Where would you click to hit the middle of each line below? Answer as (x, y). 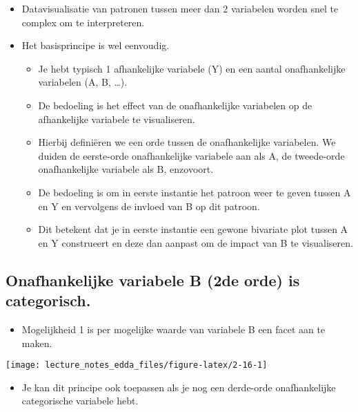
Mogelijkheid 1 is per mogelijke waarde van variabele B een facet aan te (173, 329)
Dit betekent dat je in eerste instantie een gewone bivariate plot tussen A (193, 229)
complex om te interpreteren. (83, 22)
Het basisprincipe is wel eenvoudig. (96, 45)
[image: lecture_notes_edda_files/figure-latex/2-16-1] (137, 365)
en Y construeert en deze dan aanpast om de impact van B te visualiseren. (196, 242)
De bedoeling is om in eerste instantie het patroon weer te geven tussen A (195, 192)
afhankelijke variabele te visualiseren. (117, 119)
